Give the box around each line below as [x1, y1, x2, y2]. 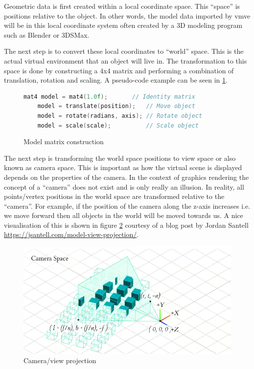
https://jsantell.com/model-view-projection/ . [4, 229, 139, 239]
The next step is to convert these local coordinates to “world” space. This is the [4, 46, 244, 56]
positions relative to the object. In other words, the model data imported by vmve [4, 10, 251, 21]
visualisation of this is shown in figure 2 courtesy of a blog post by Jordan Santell [4, 219, 249, 230]
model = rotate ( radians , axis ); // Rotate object [37, 112, 203, 119]
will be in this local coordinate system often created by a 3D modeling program [4, 20, 243, 30]
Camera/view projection [23, 355, 96, 366]
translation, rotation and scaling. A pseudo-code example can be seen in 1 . [4, 75, 228, 85]
